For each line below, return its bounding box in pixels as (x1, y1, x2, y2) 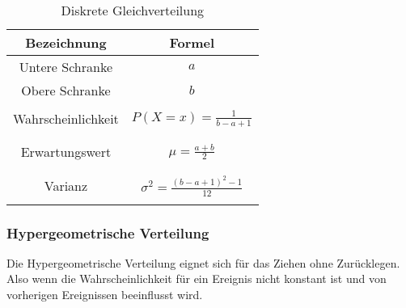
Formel (169, 33, 215, 52)
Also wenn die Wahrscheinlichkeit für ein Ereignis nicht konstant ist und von (6, 270, 387, 287)
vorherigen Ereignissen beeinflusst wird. (6, 286, 203, 303)
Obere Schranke (21, 81, 111, 99)
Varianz (44, 176, 88, 196)
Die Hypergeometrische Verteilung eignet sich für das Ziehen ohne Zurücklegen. (6, 254, 400, 271)
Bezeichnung (25, 33, 107, 52)
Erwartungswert (20, 142, 112, 161)
